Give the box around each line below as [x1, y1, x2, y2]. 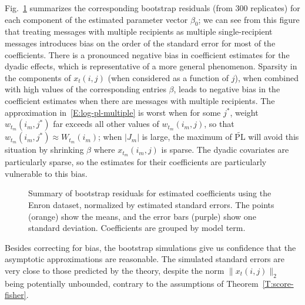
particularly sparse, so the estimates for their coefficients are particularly [5, 156, 267, 168]
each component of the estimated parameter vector [5, 13, 188, 25]
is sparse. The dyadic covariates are [161, 143, 289, 156]
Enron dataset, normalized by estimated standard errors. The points [28, 199, 274, 210]
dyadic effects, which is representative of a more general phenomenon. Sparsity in [5, 60, 297, 72]
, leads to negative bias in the [173, 83, 280, 95]
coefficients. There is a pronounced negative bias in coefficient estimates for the [5, 48, 290, 61]
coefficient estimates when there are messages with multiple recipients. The [5, 94, 275, 106]
